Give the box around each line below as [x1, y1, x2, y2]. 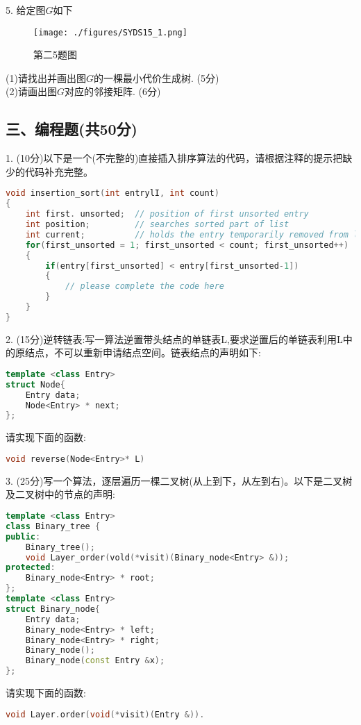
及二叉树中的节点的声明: [6, 487, 115, 501]
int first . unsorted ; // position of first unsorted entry [25, 209, 309, 219]
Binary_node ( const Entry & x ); [25, 656, 165, 666]
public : [6, 531, 41, 542]
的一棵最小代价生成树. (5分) [93, 70, 219, 85]
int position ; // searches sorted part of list [25, 219, 289, 230]
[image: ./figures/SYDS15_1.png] [33, 27, 187, 37]
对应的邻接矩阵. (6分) [64, 84, 161, 99]
